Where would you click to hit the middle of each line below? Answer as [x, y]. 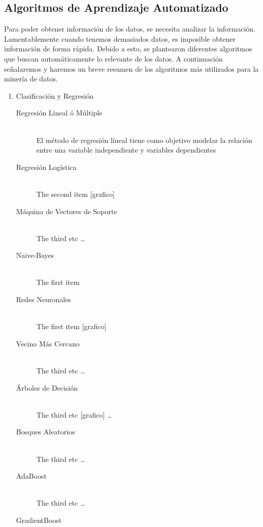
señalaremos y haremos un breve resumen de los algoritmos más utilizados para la [131, 68]
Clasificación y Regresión [55, 95]
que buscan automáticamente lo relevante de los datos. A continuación [113, 58]
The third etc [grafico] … [74, 414]
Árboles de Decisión [47, 387]
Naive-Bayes [35, 255]
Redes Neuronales [43, 299]
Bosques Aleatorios [45, 432]
